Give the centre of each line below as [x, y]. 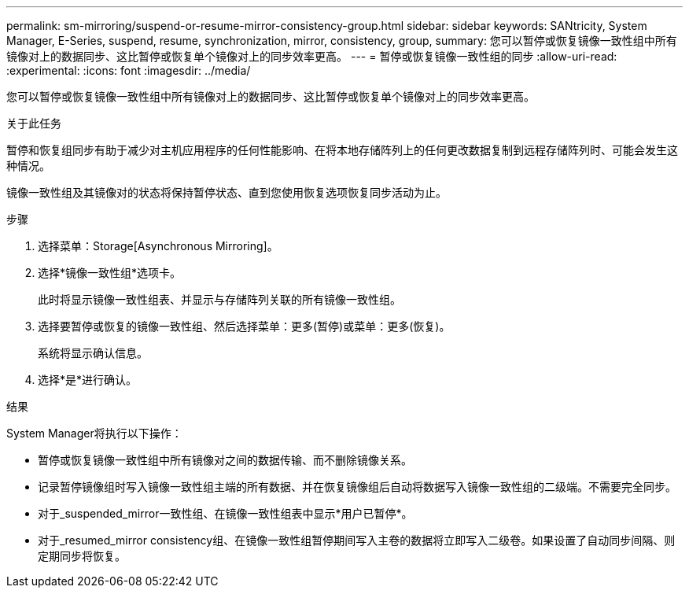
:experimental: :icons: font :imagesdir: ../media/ [129, 70]
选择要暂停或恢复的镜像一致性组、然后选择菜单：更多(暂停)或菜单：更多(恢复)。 [244, 326]
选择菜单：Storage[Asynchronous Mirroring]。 [158, 246]
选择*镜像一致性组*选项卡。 [110, 273]
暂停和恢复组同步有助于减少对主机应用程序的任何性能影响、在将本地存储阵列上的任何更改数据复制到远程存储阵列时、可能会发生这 [342, 150]
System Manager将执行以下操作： [94, 433]
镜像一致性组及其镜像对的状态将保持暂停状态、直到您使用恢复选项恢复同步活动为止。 [227, 192]
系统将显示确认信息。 [93, 353]
